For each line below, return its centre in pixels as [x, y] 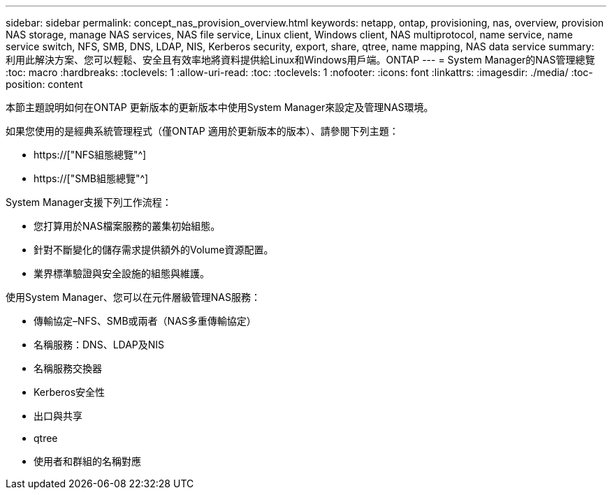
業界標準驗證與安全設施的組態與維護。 [122, 273]
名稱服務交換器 [68, 368]
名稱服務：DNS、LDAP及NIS [99, 345]
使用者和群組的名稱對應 [87, 461]
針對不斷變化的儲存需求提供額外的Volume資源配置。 [154, 250]
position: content [44, 84]
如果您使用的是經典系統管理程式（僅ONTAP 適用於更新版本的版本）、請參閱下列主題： [202, 131]
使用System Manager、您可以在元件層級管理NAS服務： [133, 297]
